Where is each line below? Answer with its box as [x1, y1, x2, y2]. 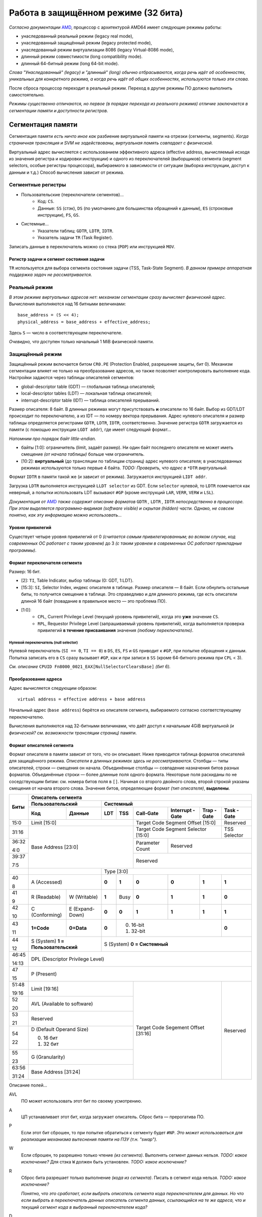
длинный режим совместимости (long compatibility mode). [21, 54, 143, 59]
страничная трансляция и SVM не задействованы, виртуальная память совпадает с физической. [9, 140, 213, 146]
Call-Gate [136, 810, 159, 817]
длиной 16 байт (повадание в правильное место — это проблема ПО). [21, 598, 167, 604]
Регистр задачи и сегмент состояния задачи [9, 256, 105, 262]
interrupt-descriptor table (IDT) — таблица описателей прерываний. [21, 397, 160, 403]
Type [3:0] [104, 868, 128, 875]
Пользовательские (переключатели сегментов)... [21, 191, 124, 197]
